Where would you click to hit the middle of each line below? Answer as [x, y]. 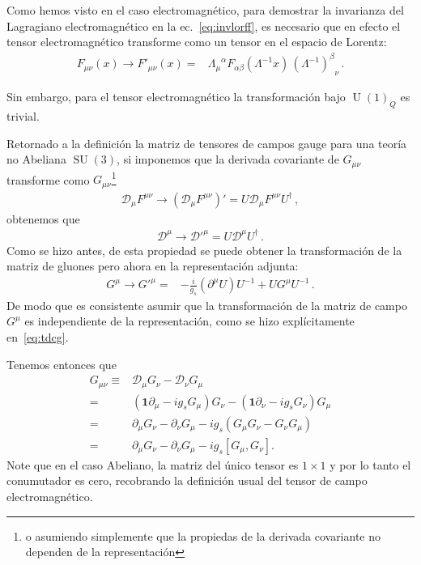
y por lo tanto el [370, 464]
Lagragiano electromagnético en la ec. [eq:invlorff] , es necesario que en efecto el [204, 25]
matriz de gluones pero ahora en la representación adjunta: [153, 266]
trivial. [23, 115]
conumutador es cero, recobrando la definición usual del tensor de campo [187, 480]
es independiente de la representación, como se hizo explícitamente [189, 321]
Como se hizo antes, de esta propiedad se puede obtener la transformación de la [204, 250]
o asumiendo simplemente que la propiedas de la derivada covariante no [203, 535]
